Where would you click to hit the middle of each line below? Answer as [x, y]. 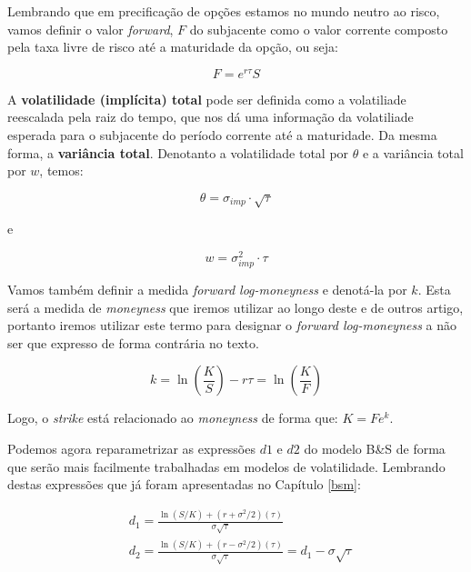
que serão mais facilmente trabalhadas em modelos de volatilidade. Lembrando [226, 466]
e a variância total [413, 152]
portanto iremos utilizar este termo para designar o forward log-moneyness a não [232, 325]
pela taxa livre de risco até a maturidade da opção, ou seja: [173, 47]
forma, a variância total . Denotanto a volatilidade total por [178, 152]
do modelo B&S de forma [375, 449]
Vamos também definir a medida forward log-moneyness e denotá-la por [207, 290]
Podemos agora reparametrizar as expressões [131, 449]
